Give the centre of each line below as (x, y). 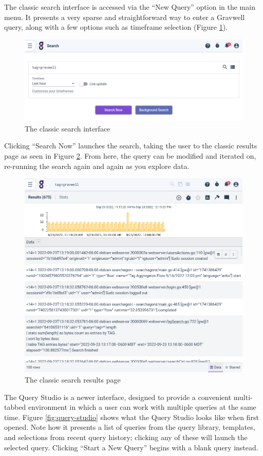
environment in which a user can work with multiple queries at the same (142, 407)
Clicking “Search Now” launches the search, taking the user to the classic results (131, 146)
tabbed (15, 407)
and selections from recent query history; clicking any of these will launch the (126, 437)
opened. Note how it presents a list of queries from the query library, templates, (130, 427)
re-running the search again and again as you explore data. (97, 166)
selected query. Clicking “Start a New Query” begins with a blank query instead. (131, 447)
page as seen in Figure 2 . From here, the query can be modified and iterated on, (130, 155)
